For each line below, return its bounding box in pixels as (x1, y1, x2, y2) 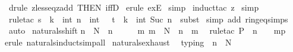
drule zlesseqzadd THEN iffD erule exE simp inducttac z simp (8, 1, 259, 13)
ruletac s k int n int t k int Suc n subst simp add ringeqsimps (8, 12, 288, 25)
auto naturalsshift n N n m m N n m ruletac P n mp (8, 24, 286, 37)
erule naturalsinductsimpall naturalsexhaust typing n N (5, 35, 232, 48)
